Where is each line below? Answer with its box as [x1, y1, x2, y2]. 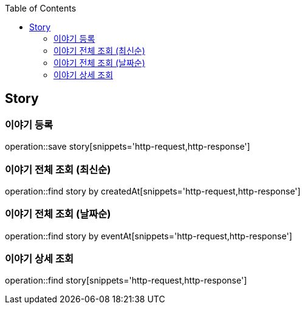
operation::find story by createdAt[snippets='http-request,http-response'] [5, 185, 301, 196]
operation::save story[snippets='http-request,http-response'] [5, 141, 250, 152]
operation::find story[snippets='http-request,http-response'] [5, 275, 247, 286]
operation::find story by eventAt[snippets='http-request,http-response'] [5, 230, 292, 241]
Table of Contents [5, 3, 77, 13]
